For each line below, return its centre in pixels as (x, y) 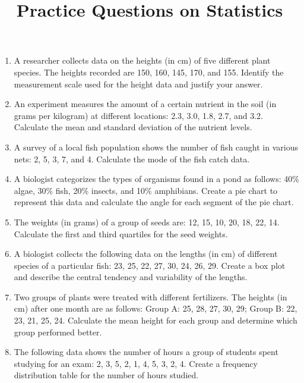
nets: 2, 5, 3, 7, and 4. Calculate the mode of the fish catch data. (132, 158)
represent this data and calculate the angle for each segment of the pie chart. (154, 202)
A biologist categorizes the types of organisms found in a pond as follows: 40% (156, 179)
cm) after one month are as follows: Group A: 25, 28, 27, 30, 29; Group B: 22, (156, 308)
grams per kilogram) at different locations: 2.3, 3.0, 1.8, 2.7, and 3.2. (138, 115)
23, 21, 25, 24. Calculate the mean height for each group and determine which (156, 320)
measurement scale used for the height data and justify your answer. (138, 84)
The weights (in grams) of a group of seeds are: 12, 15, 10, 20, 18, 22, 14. (147, 222)
